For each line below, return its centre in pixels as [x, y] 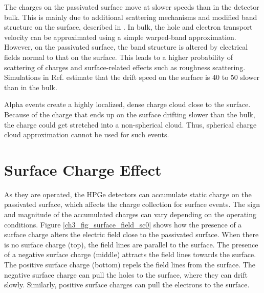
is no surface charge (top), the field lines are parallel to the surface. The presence [131, 244]
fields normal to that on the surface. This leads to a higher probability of [118, 57]
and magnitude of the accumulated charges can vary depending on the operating [130, 214]
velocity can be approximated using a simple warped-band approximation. [120, 37]
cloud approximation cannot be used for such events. [87, 134]
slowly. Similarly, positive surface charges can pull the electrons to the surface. [127, 285]
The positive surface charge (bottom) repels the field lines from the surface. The [130, 264]
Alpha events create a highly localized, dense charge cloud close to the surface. [127, 104]
